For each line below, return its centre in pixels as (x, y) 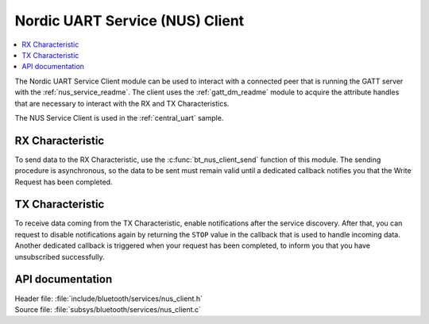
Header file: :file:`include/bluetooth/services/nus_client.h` (108, 299)
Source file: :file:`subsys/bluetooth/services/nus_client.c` (108, 309)
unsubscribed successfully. (60, 256)
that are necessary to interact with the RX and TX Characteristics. (122, 103)
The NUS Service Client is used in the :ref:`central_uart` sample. (119, 118)
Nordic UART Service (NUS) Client (129, 21)
